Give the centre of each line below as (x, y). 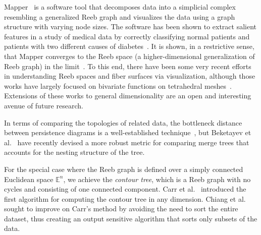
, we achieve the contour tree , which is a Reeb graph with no (157, 179)
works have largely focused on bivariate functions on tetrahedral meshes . (118, 85)
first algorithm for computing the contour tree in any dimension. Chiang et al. (125, 198)
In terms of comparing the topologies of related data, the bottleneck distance (123, 122)
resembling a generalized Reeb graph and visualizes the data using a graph (120, 16)
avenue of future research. (44, 105)
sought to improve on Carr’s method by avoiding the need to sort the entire (121, 209)
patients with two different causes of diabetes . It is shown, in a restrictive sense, (129, 46)
